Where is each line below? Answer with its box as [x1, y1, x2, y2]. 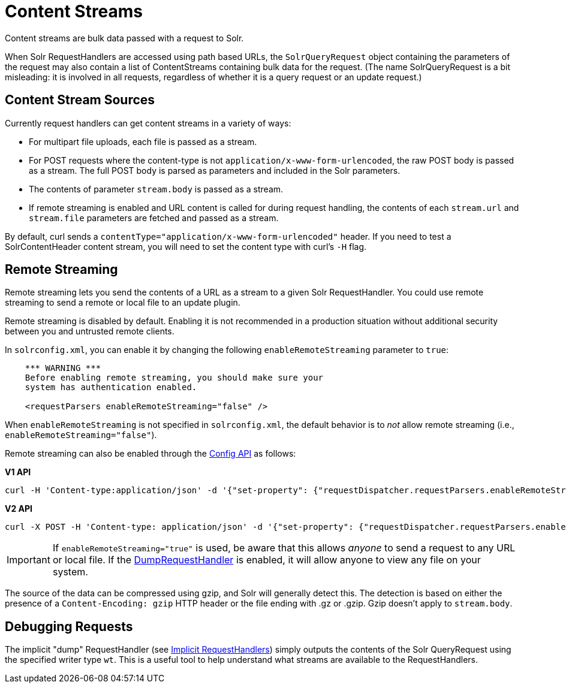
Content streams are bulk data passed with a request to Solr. [5, 32, 244, 43]
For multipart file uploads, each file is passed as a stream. [29, 136, 257, 147]
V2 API [5, 503, 33, 514]
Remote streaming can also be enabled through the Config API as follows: [5, 448, 296, 459]
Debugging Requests [5, 618, 133, 634]
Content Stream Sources [5, 92, 155, 108]
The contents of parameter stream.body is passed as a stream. [29, 183, 284, 194]
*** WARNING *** [25, 363, 101, 373]
